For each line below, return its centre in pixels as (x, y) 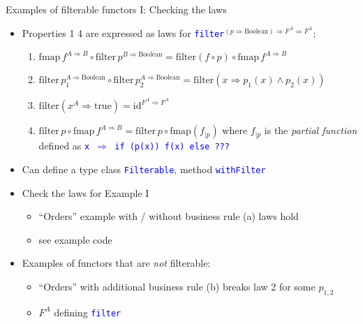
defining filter (88, 312)
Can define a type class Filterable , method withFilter (144, 169)
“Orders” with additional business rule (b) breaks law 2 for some (177, 286)
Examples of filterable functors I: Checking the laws (116, 9)
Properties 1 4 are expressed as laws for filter (123, 32)
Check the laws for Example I (86, 192)
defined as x (64, 146)
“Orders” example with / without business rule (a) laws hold (169, 216)
